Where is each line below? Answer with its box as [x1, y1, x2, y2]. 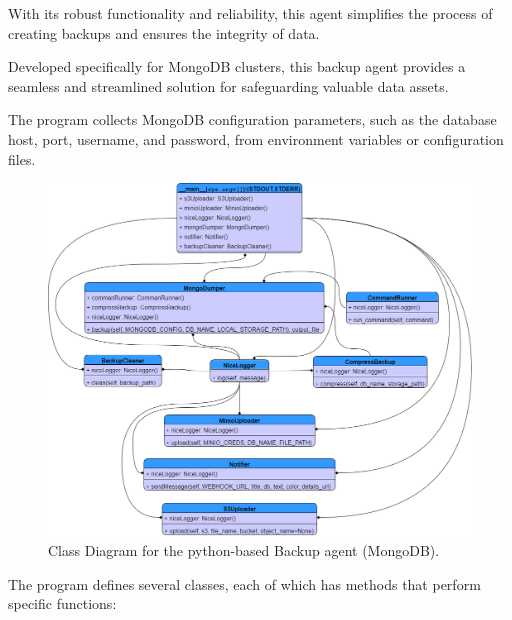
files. [8, 148, 36, 169]
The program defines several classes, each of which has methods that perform [8, 573, 481, 594]
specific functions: [8, 593, 117, 614]
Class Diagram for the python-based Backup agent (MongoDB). [48, 539, 440, 560]
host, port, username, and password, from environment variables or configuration [8, 128, 504, 149]
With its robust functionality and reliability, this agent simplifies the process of [8, 3, 493, 23]
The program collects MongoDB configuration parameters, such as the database [8, 109, 497, 130]
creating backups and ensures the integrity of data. [8, 22, 320, 43]
